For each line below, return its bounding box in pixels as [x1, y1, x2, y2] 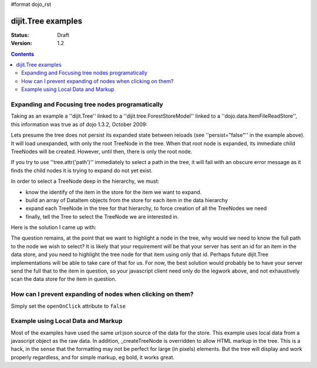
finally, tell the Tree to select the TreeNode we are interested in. [25, 213, 179, 220]
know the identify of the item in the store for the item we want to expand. [25, 188, 202, 196]
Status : [11, 31, 29, 38]
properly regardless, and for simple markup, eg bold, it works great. [11, 353, 175, 360]
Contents [11, 50, 35, 57]
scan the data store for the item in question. [11, 275, 117, 282]
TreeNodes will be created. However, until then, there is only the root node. [11, 148, 193, 155]
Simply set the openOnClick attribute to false [11, 302, 126, 309]
